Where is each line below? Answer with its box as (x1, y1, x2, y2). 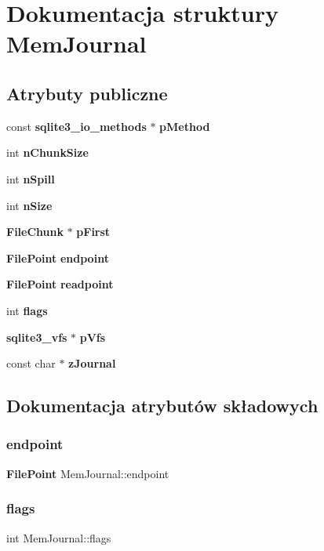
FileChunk (6, 223, 64, 240)
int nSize (6, 197, 53, 213)
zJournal (68, 355, 116, 372)
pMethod (159, 118, 210, 134)
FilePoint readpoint (6, 276, 114, 292)
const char (6, 355, 56, 372)
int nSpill (6, 170, 55, 187)
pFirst (76, 223, 111, 240)
